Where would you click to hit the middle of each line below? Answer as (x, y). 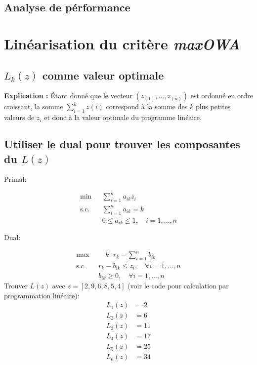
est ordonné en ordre (222, 96)
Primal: (15, 179)
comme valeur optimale (103, 75)
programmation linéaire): (42, 295)
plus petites (213, 106)
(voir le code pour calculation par (178, 285)
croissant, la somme (34, 106)
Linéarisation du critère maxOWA (122, 43)
